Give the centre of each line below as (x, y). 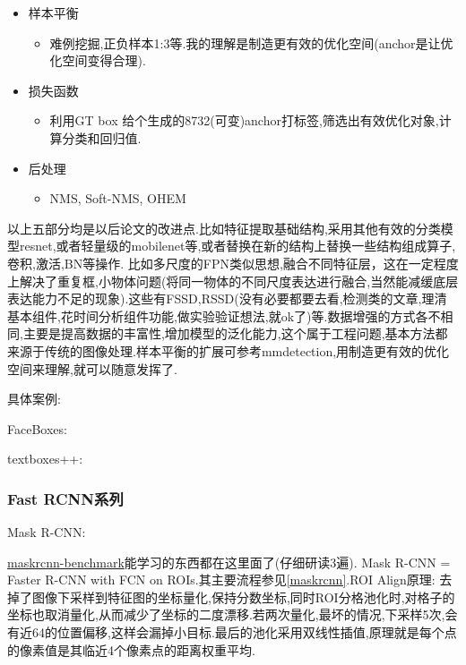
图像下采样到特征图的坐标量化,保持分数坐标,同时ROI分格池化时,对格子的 (243, 597)
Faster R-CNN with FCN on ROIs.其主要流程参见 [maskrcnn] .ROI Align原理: (221, 580)
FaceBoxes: (37, 428)
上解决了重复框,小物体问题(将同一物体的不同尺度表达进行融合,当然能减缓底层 (233, 281)
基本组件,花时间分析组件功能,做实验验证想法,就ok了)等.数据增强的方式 (211, 315)
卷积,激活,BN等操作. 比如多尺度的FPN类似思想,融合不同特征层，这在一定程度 (233, 263)
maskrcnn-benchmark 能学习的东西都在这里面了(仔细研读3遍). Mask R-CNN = (229, 562)
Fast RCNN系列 (65, 498)
